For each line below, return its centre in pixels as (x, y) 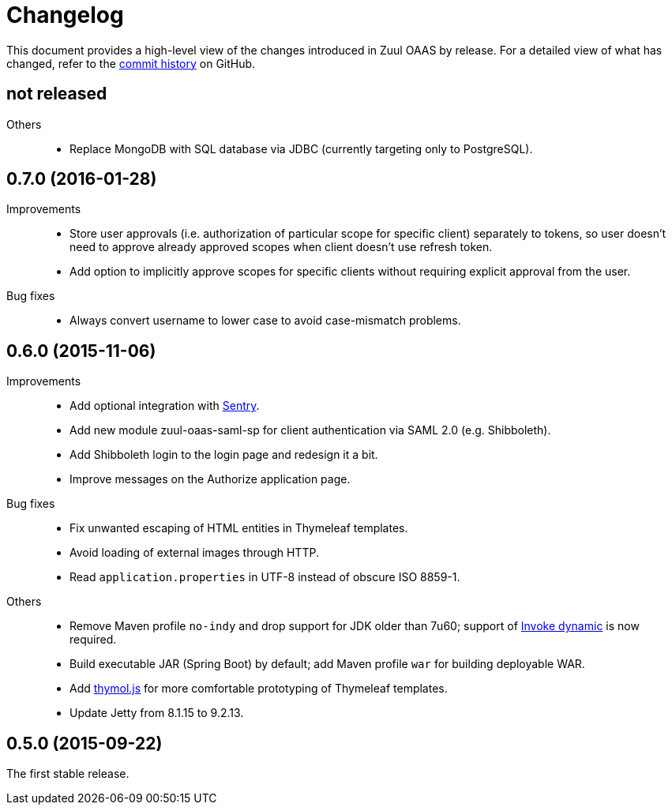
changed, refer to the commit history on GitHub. (131, 63)
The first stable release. (68, 774)
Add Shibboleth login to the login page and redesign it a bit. (224, 455)
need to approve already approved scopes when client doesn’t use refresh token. (281, 247)
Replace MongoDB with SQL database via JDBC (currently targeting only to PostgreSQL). (301, 148)
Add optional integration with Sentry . (165, 406)
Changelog (65, 15)
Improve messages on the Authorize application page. (210, 479)
